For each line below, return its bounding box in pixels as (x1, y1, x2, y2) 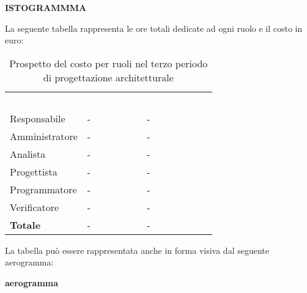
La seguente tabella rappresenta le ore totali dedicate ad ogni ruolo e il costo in (5, 21, 303, 34)
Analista (10, 146, 46, 161)
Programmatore (10, 182, 77, 196)
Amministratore (10, 128, 78, 143)
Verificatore (10, 199, 59, 214)
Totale (10, 217, 41, 232)
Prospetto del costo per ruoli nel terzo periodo (9, 56, 208, 70)
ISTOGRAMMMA (5, 1, 87, 13)
